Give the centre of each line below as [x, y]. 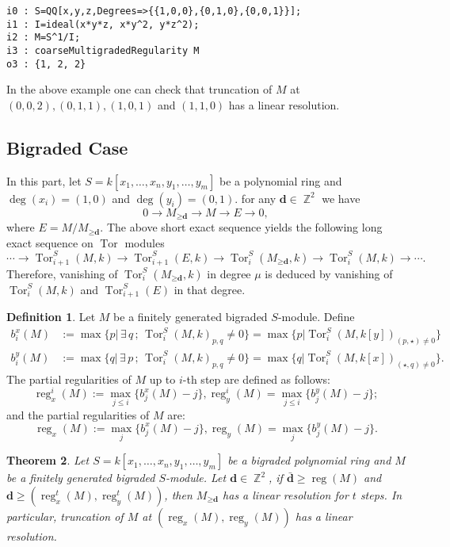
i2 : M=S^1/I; [44, 38]
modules [145, 242]
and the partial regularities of [78, 414]
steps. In [381, 494]
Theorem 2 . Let [48, 460]
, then [178, 494]
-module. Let [196, 478]
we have [341, 198]
